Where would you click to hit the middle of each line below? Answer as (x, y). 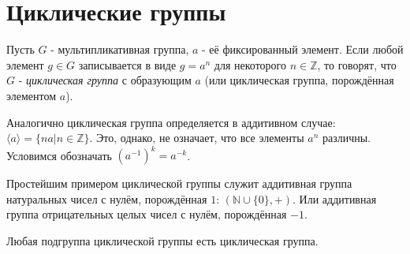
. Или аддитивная (335, 198)
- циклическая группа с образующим (105, 80)
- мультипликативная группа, (120, 49)
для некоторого (250, 64)
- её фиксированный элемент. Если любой (303, 49)
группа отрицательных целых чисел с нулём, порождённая (147, 214)
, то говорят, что (357, 64)
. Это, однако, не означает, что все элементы (197, 138)
